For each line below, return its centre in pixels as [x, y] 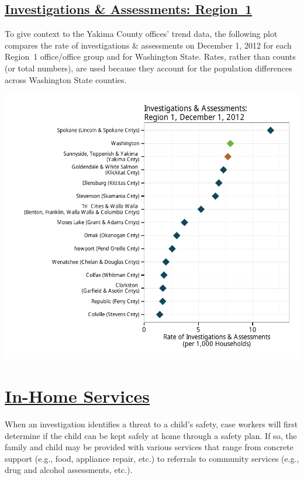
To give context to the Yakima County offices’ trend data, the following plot [141, 34]
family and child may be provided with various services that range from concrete [149, 447]
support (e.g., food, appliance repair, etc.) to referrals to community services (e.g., [152, 458]
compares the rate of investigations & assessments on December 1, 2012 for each [148, 45]
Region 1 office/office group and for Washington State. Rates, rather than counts [150, 56]
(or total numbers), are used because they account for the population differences [148, 68]
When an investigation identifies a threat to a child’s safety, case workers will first [151, 424]
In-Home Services [77, 395]
